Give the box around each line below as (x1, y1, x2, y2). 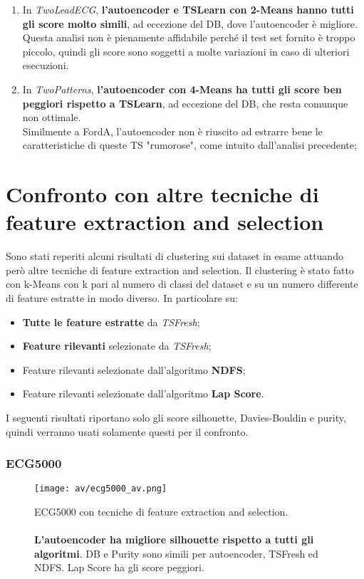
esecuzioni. (22, 58, 69, 73)
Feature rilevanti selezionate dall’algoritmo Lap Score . (22, 386, 264, 401)
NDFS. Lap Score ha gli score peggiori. (34, 560, 204, 575)
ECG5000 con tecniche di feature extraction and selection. (34, 504, 288, 519)
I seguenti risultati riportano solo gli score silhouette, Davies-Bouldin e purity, (6, 410, 346, 424)
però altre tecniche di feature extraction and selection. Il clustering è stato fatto (6, 262, 354, 277)
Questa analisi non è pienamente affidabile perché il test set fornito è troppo (22, 30, 355, 45)
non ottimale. (22, 110, 81, 125)
